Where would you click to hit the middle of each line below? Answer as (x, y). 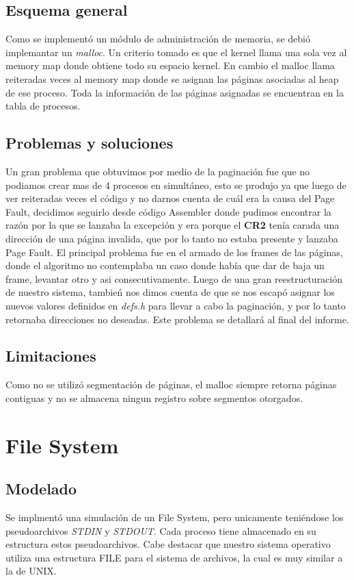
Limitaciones (51, 356)
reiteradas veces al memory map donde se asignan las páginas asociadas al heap (172, 78)
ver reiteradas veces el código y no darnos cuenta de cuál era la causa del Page (170, 198)
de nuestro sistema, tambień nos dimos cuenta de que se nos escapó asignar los (170, 292)
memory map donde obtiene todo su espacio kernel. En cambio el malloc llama (170, 65)
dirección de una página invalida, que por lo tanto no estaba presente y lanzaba (172, 238)
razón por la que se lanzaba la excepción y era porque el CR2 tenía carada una (173, 225)
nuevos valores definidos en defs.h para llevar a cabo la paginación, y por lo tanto (176, 305)
